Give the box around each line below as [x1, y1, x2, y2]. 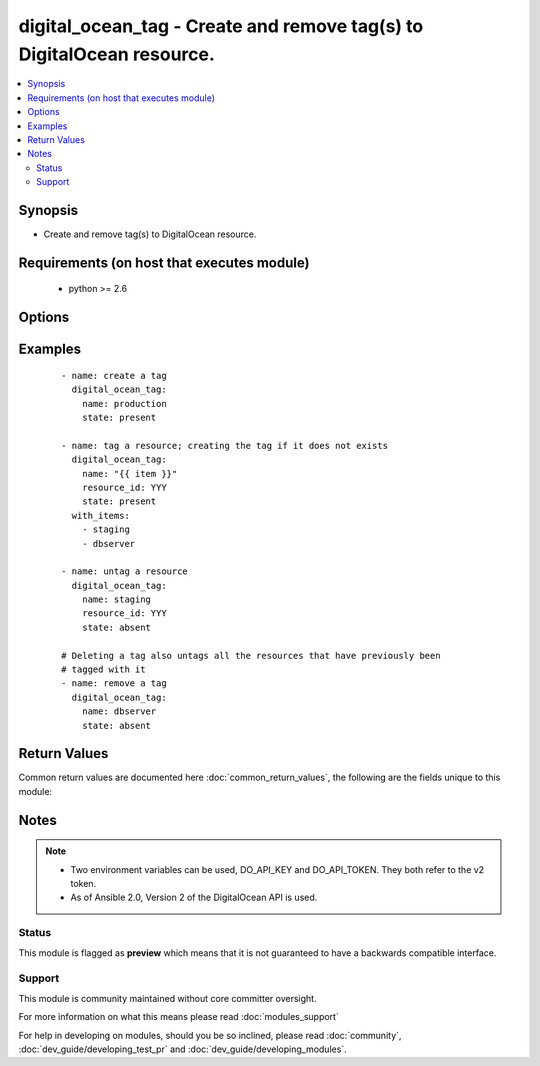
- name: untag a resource [61, 566, 189, 577]
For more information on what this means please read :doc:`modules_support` [18, 1011, 339, 1023]
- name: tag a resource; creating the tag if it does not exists [61, 440, 389, 451]
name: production [81, 398, 167, 409]
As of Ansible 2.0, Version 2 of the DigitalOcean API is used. [70, 891, 318, 904]
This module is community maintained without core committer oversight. [18, 992, 317, 1004]
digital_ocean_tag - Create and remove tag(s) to [18, 15, 424, 37]
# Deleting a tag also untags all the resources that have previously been [61, 650, 441, 661]
